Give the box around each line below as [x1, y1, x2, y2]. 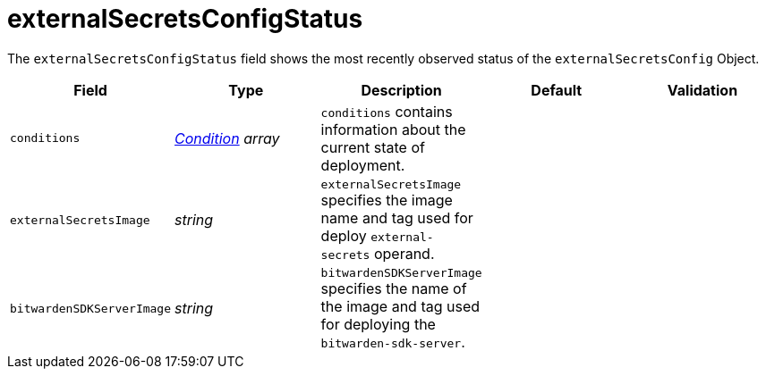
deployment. [320, 155, 405, 174]
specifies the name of [320, 279, 467, 297]
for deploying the [320, 314, 436, 333]
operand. [373, 244, 435, 263]
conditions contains [320, 102, 453, 121]
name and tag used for [320, 208, 473, 227]
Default [531, 80, 583, 99]
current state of [320, 138, 425, 156]
